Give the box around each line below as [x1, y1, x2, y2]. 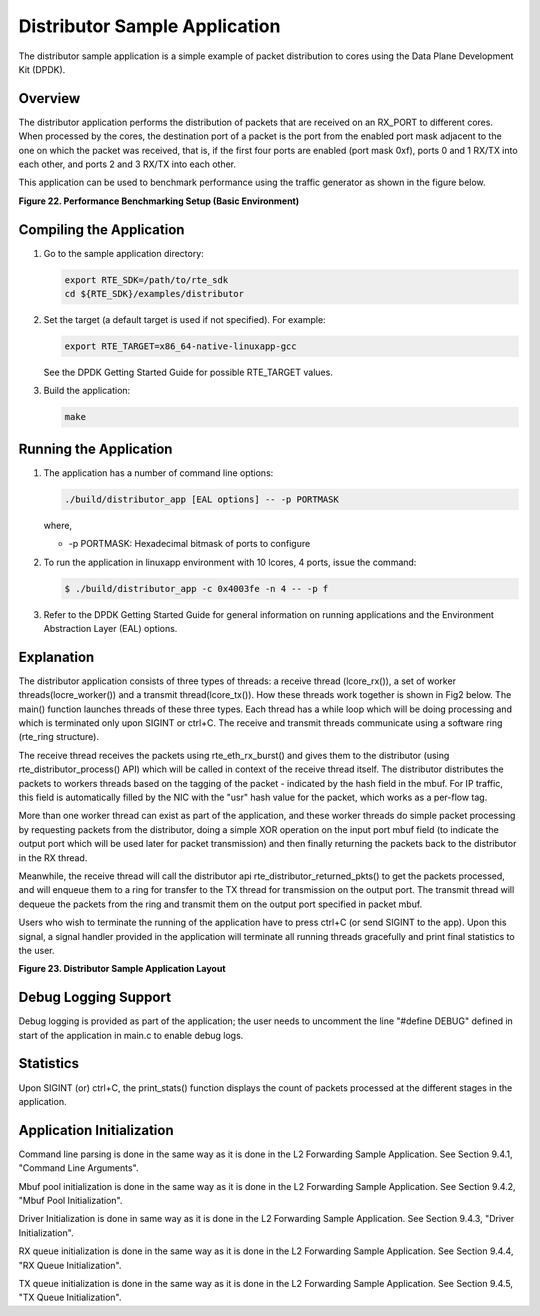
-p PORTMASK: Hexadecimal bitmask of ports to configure [68, 538, 311, 550]
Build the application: [43, 385, 131, 397]
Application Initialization [18, 1121, 174, 1139]
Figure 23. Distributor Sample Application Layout [18, 963, 226, 975]
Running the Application [18, 440, 173, 457]
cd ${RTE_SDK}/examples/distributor [64, 288, 245, 300]
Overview [18, 90, 81, 107]
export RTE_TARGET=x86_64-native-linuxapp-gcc [64, 341, 297, 352]
